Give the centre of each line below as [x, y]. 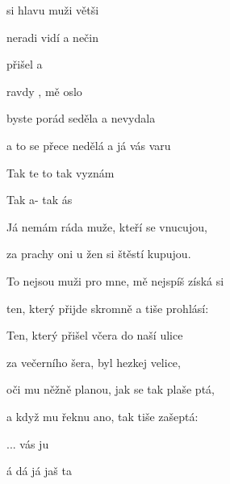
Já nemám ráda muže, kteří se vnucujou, [107, 226]
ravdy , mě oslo [44, 91]
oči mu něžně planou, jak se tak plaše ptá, [111, 389]
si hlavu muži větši [53, 10]
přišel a [25, 64]
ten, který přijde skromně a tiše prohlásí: [108, 308]
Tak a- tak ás [40, 200]
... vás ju [28, 443]
